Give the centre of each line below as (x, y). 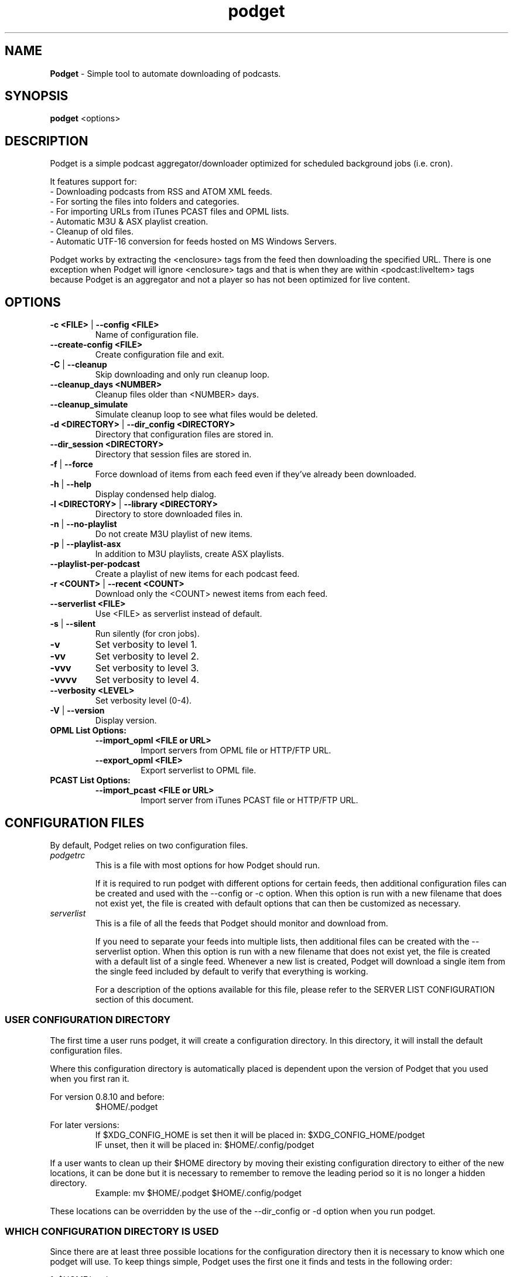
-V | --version (77, 711)
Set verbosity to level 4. (147, 680)
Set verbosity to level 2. (147, 656)
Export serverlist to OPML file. (199, 770)
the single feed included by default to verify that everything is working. (232, 971)
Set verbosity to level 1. (146, 645)
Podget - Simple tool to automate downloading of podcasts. (165, 73)
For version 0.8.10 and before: (107, 1096)
